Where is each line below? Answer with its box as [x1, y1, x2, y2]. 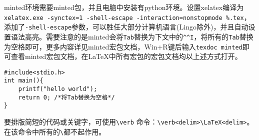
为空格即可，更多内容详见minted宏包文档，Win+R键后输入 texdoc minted [4, 41, 242, 51]
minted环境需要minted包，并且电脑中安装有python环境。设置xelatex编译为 [4, 2, 244, 12]
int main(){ [4, 77, 43, 84]
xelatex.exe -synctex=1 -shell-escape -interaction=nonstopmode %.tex [4, 14, 244, 21]
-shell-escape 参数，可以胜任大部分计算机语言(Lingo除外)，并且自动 [25, 21, 248, 32]
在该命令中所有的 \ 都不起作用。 [4, 126, 106, 136]
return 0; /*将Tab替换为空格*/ [18, 93, 115, 101]
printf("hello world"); [18, 85, 97, 93]
